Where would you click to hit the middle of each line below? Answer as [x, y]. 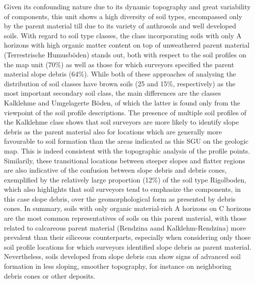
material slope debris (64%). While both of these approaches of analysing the [120, 74]
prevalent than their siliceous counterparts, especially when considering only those [127, 237]
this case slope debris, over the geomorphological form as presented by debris [120, 198]
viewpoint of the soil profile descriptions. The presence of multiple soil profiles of [125, 112]
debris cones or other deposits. [50, 275]
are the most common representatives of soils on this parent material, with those [125, 218]
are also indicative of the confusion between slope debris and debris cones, [115, 170]
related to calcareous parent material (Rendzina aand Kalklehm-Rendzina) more [125, 227]
